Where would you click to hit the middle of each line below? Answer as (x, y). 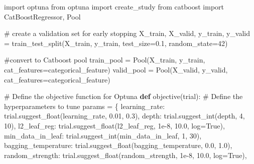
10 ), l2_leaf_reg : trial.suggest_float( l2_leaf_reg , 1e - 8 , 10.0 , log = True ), (114, 125)
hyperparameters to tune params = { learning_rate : (85, 106)
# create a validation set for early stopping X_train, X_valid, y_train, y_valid (127, 33)
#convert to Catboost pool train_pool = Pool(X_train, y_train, (105, 60)
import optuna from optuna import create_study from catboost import (114, 6)
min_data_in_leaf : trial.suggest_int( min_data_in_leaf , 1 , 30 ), (103, 135)
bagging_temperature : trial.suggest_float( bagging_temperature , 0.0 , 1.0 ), (118, 145)
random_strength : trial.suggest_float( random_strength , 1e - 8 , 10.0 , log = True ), (125, 155)
